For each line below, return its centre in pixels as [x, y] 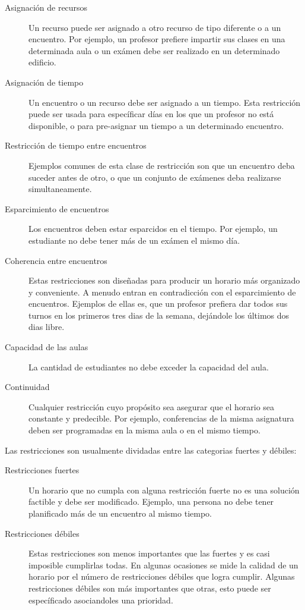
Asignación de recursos [46, 7]
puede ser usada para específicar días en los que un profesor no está [151, 114]
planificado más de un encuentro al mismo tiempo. [120, 513]
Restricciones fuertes [42, 470]
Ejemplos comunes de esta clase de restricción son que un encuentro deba [162, 165]
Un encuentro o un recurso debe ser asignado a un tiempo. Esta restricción [165, 102]
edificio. [42, 62]
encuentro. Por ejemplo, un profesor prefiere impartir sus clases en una [157, 39]
